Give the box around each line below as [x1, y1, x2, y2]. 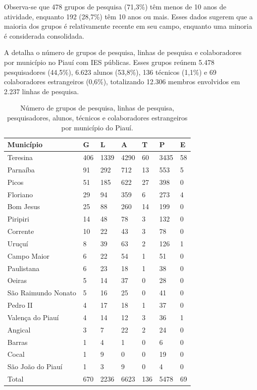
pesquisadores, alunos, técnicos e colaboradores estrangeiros [7, 112, 188, 122]
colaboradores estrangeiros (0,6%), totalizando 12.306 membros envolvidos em [4, 76, 240, 87]
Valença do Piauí [7, 312, 59, 322]
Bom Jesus [7, 201, 40, 212]
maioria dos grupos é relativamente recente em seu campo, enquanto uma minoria [4, 21, 252, 31]
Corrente [7, 226, 34, 236]
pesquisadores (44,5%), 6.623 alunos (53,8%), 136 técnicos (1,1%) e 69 [4, 66, 216, 77]
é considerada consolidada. [4, 30, 84, 41]
